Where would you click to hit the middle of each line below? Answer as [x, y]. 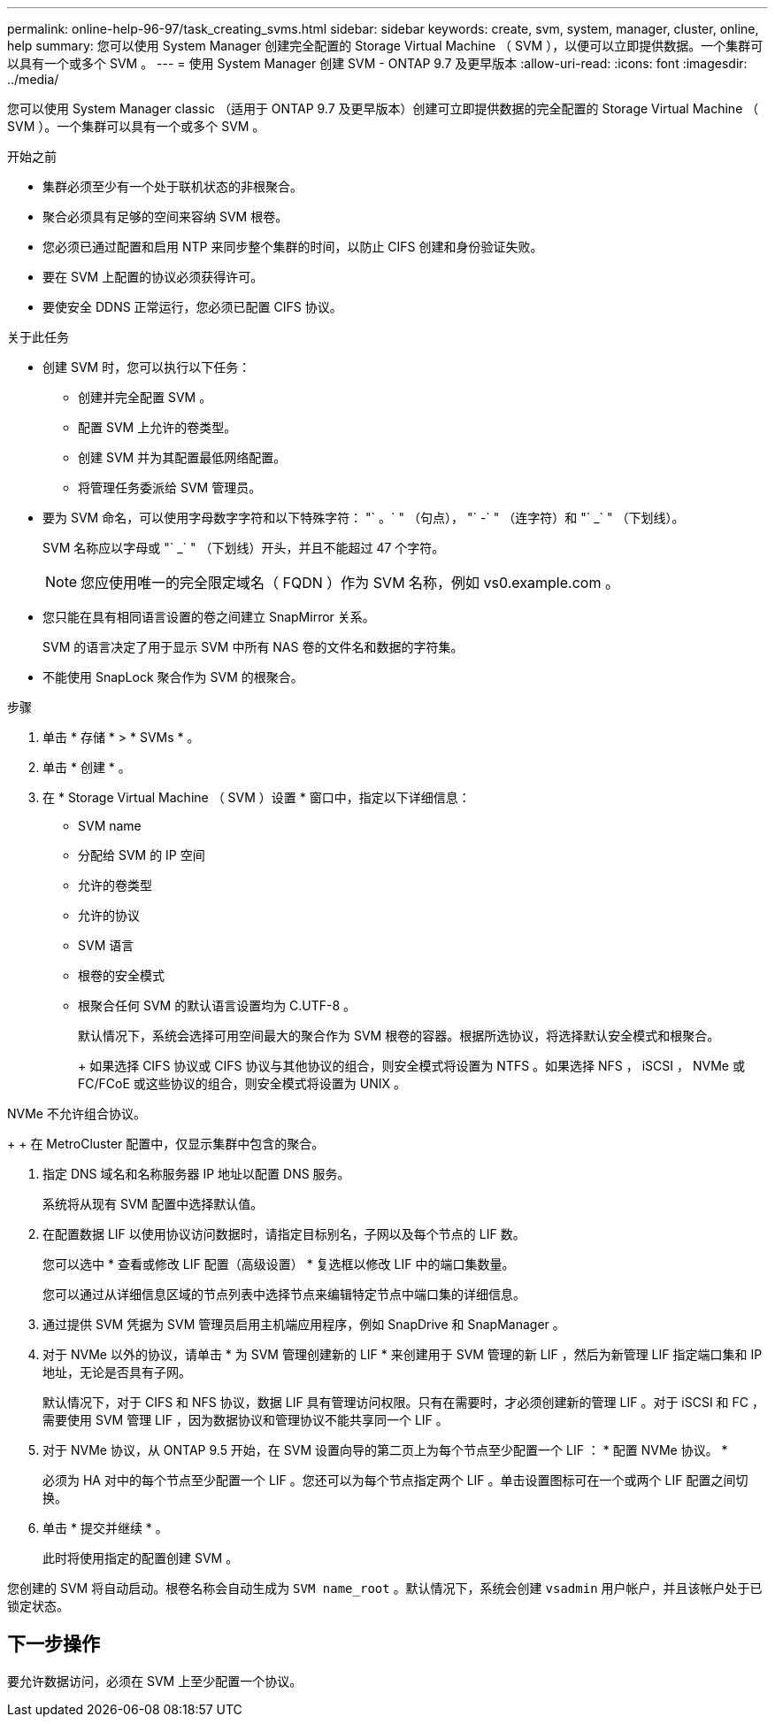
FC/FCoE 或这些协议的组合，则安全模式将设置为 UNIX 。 [242, 1083]
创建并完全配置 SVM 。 [145, 397]
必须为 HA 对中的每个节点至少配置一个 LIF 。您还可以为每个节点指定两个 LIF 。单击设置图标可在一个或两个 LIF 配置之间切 [395, 1480]
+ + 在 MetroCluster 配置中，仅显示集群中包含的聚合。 [166, 1144]
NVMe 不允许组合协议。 [77, 1113]
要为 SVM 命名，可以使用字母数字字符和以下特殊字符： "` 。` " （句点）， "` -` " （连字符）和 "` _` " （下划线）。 [364, 518]
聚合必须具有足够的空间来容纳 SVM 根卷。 [165, 216]
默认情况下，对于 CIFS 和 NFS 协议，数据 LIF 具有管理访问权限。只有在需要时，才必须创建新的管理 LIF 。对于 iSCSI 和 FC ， [403, 1402]
